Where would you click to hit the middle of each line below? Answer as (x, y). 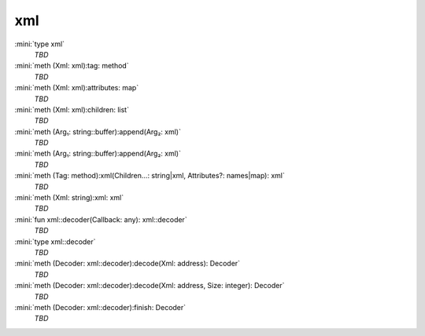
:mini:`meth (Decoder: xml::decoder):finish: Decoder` (100, 307)
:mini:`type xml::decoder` (55, 241)
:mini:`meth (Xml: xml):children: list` (72, 109)
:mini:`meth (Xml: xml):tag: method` (72, 66)
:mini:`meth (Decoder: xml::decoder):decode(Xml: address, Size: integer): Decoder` (150, 286)
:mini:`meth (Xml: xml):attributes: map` (77, 88)
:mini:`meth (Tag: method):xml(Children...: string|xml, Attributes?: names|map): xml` (150, 176)
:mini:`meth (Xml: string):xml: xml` (69, 198)
